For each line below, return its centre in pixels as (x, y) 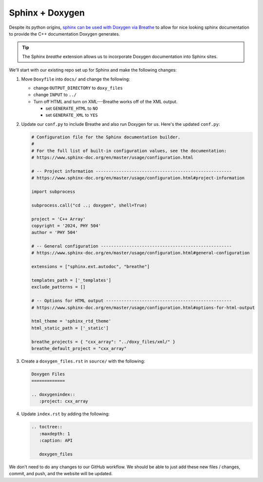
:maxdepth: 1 (55, 434)
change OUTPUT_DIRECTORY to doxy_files (78, 88)
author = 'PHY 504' (55, 232)
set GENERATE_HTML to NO (72, 108)
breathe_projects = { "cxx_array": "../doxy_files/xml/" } (103, 342)
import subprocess (53, 192)
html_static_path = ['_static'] (70, 328)
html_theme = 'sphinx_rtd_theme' (71, 321)
